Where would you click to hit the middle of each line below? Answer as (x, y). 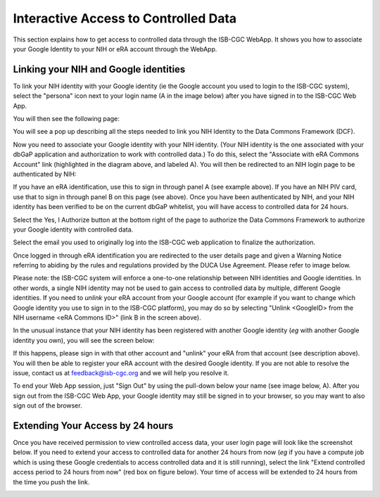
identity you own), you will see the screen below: (84, 340)
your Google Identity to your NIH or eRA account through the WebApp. (115, 49)
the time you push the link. (51, 482)
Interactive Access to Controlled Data (125, 18)
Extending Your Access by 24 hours (93, 426)
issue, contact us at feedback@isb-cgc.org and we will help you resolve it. (121, 373)
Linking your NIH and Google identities (99, 69)
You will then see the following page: (66, 119)
